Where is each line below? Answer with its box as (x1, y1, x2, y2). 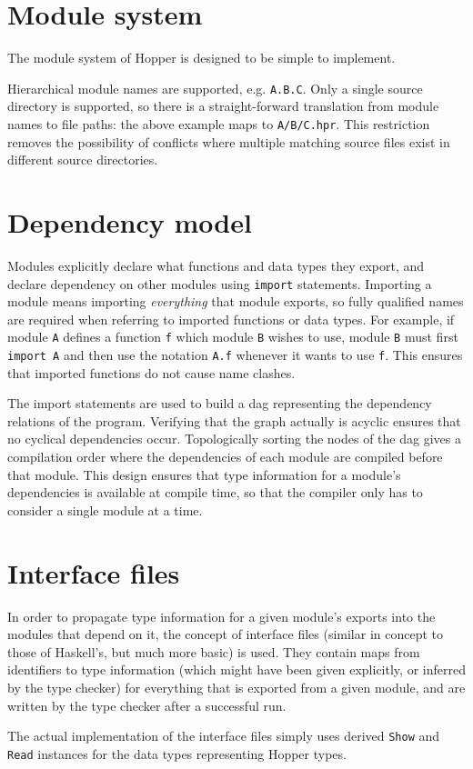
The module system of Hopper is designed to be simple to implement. (7, 48, 396, 67)
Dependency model (7, 204, 252, 240)
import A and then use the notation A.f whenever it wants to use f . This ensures (7, 345, 463, 365)
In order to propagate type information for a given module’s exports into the (7, 606, 436, 625)
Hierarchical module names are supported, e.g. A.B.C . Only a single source (7, 78, 423, 97)
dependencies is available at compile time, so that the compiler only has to (7, 483, 423, 502)
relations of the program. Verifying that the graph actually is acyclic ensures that (7, 411, 461, 430)
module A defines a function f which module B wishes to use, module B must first (7, 327, 458, 346)
